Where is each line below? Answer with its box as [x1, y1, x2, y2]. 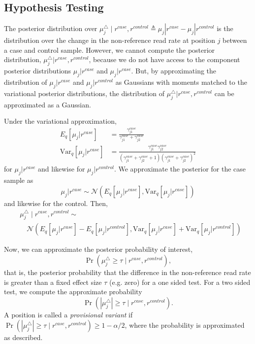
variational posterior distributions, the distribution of [4, 88, 165, 98]
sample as [4, 175, 33, 185]
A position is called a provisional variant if [4, 309, 133, 319]
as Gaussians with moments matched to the [115, 76, 247, 87]
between [223, 35, 247, 45]
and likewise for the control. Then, [4, 198, 108, 208]
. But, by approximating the [131, 66, 217, 76]
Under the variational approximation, [4, 116, 117, 126]
